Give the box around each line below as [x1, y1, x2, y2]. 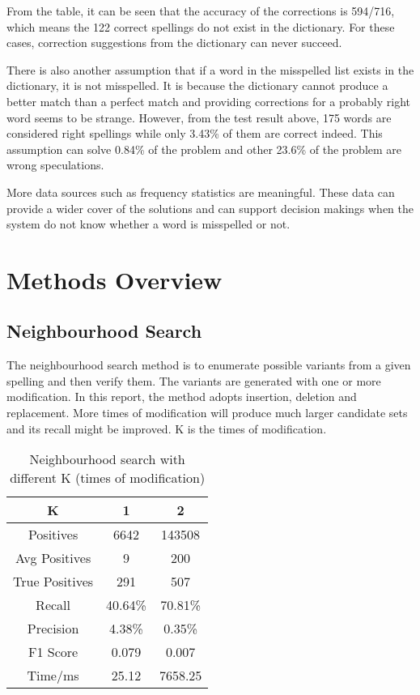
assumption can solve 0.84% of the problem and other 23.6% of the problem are [6, 140, 402, 157]
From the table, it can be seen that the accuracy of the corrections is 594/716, [6, 2, 395, 19]
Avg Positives [15, 548, 91, 568]
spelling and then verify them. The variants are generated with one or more [6, 372, 381, 389]
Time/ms [27, 666, 79, 685]
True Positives [13, 572, 94, 591]
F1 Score [28, 642, 78, 662]
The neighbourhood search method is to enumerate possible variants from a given [6, 356, 411, 373]
